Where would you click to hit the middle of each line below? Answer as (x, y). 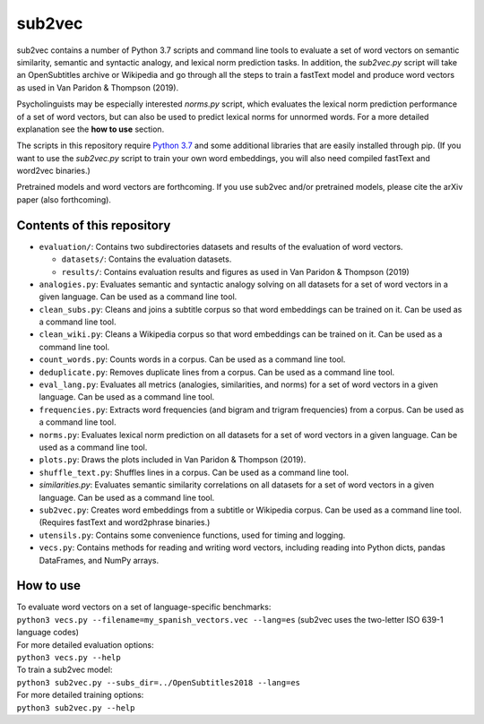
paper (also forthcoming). (64, 199)
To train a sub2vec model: (65, 670)
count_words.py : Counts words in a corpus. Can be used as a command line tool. (192, 359)
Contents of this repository (94, 225)
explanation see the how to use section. (91, 129)
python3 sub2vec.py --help (76, 707)
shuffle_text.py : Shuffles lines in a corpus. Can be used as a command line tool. (194, 472)
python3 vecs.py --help (69, 657)
